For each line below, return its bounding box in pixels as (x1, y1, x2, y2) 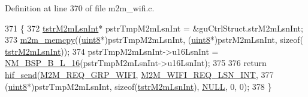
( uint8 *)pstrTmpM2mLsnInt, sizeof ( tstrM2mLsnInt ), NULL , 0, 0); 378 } (5, 80, 272, 92)
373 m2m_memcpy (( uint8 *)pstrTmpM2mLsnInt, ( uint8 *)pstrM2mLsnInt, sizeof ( (5, 33, 303, 46)
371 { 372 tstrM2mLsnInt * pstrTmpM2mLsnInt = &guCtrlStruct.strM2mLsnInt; (5, 21, 303, 34)
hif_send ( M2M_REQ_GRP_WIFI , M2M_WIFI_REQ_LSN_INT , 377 (5, 68, 274, 80)
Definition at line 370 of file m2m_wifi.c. (5, 2, 155, 14)
